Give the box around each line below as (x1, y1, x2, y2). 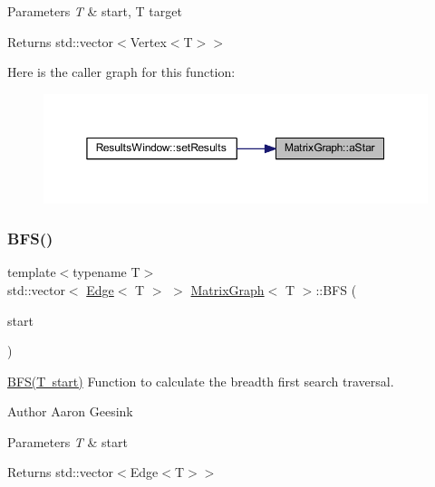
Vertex (130, 32, 167, 51)
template (7, 263, 56, 282)
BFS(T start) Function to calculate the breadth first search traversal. (7, 371, 394, 390)
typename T (72, 263, 140, 282)
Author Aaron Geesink (7, 402, 133, 421)
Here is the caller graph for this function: (7, 62, 236, 81)
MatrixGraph (190, 280, 265, 299)
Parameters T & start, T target (7, 2, 182, 20)
